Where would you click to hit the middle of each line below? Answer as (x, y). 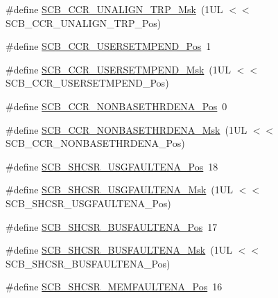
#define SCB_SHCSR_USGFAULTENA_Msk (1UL (120, 190)
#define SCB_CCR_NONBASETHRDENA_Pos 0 (116, 106)
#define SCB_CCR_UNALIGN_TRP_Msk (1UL (114, 9)
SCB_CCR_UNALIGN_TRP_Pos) (84, 23)
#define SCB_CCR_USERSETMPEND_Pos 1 (108, 46)
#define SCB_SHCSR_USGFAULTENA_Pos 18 (112, 166)
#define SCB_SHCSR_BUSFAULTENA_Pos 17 (112, 226)
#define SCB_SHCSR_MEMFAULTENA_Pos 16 (114, 287)
